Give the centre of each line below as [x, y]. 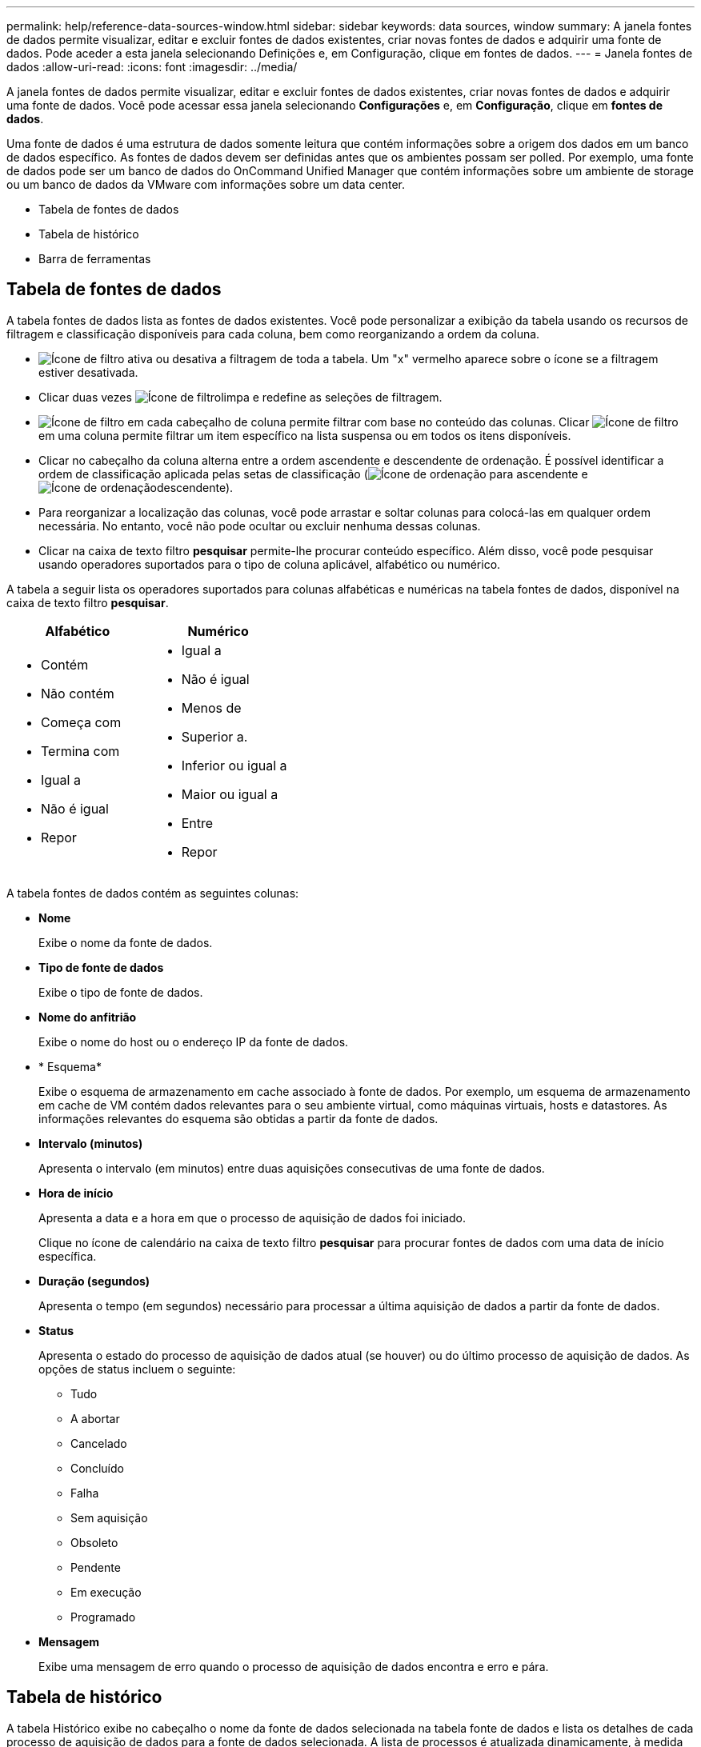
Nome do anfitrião [88, 1017]
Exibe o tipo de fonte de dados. [121, 992]
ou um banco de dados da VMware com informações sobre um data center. [206, 184]
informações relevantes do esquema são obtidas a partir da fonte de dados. [238, 1118]
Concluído [97, 1468]
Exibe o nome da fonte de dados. [126, 942]
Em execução [106, 1592]
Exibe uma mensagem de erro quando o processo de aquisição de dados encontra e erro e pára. [294, 1666]
